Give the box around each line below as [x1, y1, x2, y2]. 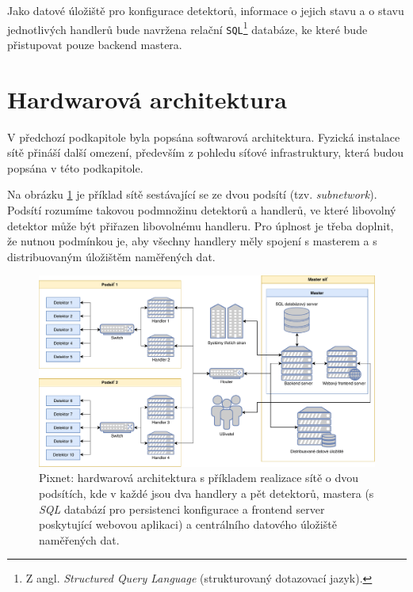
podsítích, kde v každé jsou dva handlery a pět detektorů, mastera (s [39, 484, 374, 501]
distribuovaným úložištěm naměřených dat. [7, 248, 216, 264]
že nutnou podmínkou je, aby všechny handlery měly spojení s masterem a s [7, 233, 377, 249]
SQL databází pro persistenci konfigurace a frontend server [39, 500, 325, 517]
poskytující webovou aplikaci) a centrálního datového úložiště [39, 516, 337, 533]
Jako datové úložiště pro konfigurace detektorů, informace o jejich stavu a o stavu [7, 2, 404, 18]
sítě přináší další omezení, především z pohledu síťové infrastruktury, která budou [7, 144, 404, 161]
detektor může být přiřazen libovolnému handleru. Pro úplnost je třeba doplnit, [7, 217, 394, 233]
